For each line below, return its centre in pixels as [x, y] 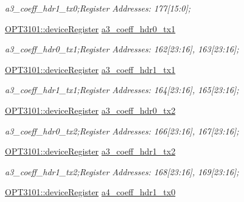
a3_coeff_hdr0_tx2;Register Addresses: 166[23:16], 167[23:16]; [122, 131]
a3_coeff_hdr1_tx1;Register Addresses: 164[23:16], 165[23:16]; [122, 90]
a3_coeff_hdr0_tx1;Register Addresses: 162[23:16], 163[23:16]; [122, 49]
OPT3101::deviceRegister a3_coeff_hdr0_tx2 [90, 110]
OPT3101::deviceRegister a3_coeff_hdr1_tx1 [90, 69]
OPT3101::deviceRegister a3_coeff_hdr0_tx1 [90, 28]
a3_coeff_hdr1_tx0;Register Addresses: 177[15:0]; [98, 8]
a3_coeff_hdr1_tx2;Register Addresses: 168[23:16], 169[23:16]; [122, 171]
